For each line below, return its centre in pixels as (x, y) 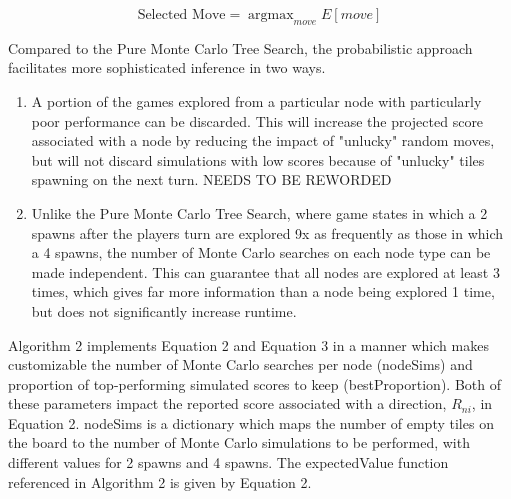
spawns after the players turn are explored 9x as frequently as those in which (267, 232)
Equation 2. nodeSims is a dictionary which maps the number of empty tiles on (251, 422)
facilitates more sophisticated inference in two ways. (167, 67)
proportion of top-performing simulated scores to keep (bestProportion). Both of (254, 383)
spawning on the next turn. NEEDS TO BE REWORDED (211, 179)
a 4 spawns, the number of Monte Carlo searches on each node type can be (261, 252)
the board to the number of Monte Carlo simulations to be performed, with (239, 442)
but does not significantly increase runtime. (164, 310)
